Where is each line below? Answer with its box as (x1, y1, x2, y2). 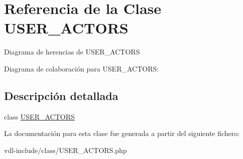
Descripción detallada (4, 87, 118, 103)
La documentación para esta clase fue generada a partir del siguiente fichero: (4, 128, 240, 138)
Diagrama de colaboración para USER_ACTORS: (4, 63, 159, 73)
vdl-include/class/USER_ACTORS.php (4, 144, 127, 155)
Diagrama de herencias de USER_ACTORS (4, 46, 140, 57)
